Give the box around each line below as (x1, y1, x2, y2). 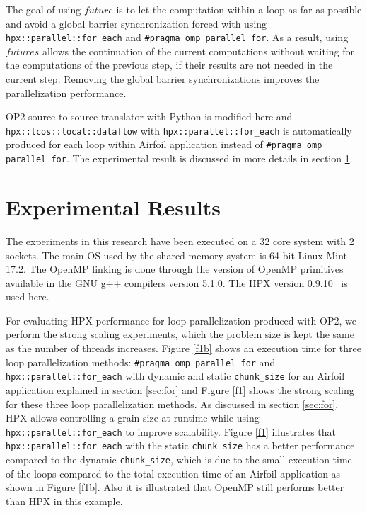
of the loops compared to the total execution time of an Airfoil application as (6, 466, 341, 480)
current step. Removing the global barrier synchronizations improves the (6, 72, 320, 86)
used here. (6, 289, 49, 304)
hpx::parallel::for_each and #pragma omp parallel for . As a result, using (6, 30, 349, 45)
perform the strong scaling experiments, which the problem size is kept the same (6, 327, 354, 342)
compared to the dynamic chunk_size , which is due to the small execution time (6, 452, 352, 467)
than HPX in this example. (6, 493, 123, 508)
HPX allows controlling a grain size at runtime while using (6, 410, 260, 425)
